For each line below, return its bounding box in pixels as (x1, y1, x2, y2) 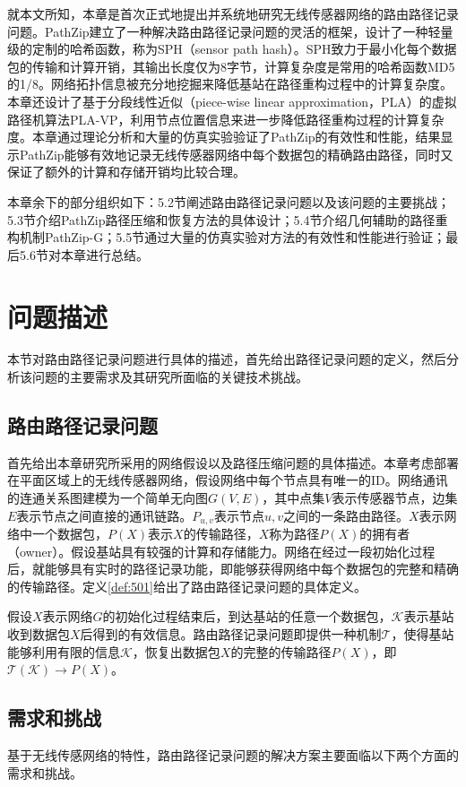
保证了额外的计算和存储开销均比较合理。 (7, 162, 246, 181)
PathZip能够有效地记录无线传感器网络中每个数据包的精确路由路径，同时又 (19, 144, 453, 163)
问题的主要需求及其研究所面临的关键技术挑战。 (31, 368, 308, 386)
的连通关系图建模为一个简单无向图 (7, 489, 208, 507)
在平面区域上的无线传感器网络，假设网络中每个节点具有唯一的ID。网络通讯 (7, 471, 448, 489)
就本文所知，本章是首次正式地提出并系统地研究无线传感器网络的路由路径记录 (7, 4, 459, 22)
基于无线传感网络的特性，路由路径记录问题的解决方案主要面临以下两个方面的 (7, 746, 459, 765)
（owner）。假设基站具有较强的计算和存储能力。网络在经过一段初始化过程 (7, 541, 436, 560)
